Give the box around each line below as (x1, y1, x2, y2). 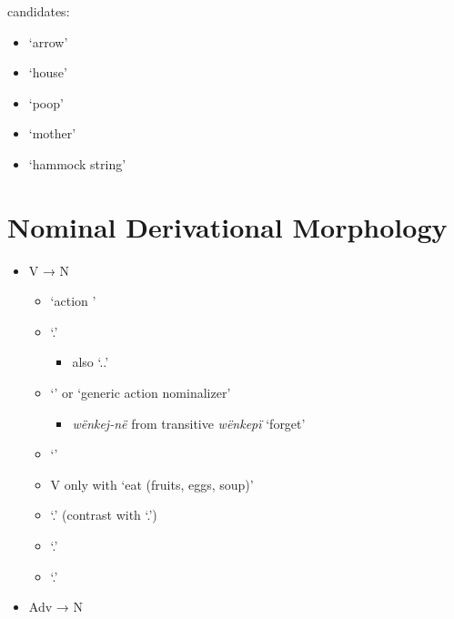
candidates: (7, 2, 70, 20)
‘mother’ (28, 124, 76, 143)
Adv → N (28, 597, 83, 616)
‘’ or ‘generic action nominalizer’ (50, 383, 231, 402)
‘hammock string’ (28, 154, 126, 173)
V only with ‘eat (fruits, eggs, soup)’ (50, 474, 254, 493)
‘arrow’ (28, 32, 68, 51)
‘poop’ (28, 93, 64, 112)
